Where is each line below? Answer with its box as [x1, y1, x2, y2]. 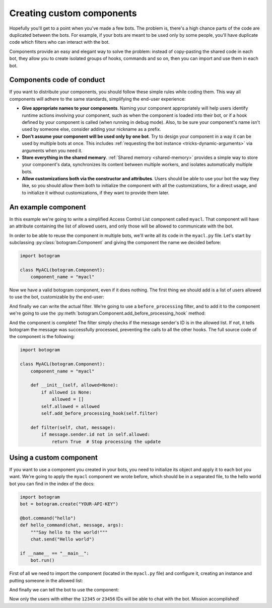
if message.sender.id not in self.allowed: [41, 432, 151, 437]
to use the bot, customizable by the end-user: [9, 294, 104, 300]
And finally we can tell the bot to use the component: [9, 587, 119, 593]
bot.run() [30, 558, 55, 563]
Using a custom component [9, 453, 98, 462]
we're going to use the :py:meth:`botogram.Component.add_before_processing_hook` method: [9, 310, 206, 317]
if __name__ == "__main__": [20, 550, 89, 556]
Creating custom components [9, 8, 137, 19]
